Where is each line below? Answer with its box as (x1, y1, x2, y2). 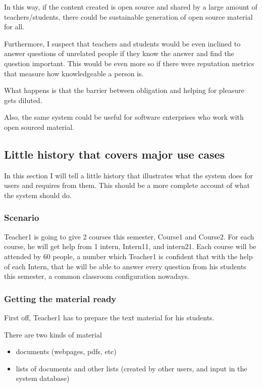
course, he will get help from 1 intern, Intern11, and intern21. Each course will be (4, 241, 256, 252)
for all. (4, 21, 25, 32)
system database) (16, 373, 70, 383)
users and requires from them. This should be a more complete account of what (4, 180, 250, 190)
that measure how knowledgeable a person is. (4, 68, 144, 78)
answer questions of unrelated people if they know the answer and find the (4, 48, 234, 59)
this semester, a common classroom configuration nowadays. (4, 271, 190, 281)
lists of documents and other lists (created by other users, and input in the (16, 363, 247, 373)
